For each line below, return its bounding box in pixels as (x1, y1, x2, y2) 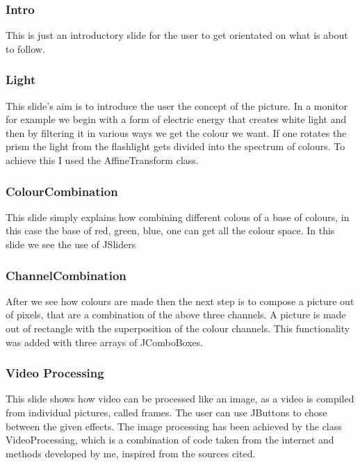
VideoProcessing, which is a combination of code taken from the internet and (6, 432, 334, 447)
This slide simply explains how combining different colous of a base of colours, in (6, 209, 350, 224)
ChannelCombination (6, 266, 126, 284)
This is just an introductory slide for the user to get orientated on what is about (6, 28, 348, 42)
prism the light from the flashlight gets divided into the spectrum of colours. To (6, 139, 345, 154)
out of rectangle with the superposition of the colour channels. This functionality (6, 321, 350, 335)
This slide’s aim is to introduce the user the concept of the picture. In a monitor (6, 98, 348, 113)
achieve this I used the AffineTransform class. (6, 153, 199, 167)
